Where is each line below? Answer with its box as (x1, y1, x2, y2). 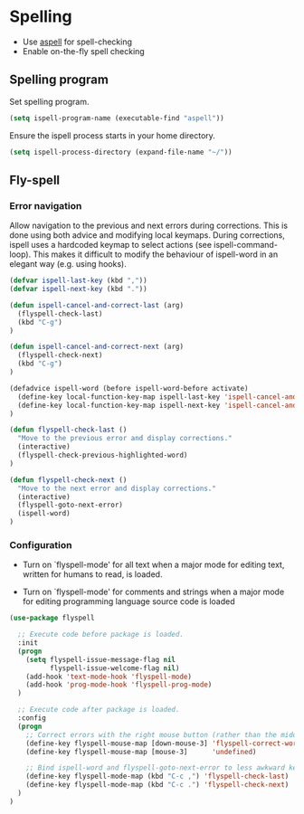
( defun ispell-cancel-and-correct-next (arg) (9, 342, 184, 352)
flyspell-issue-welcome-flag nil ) (49, 663, 180, 673)
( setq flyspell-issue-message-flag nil (25, 655, 176, 664)
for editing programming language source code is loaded (22, 596, 235, 607)
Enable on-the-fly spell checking (22, 45, 145, 56)
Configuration (9, 538, 72, 551)
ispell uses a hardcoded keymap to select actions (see (9, 240, 213, 251)
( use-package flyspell (9, 613, 95, 623)
